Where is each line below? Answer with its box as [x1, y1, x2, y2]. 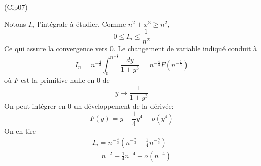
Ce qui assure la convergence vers [4, 43, 108, 54]
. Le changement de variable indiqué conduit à [113, 43, 257, 54]
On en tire [4, 125, 36, 136]
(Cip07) [4, 2, 28, 12]
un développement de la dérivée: [73, 101, 174, 111]
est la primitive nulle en [21, 74, 95, 85]
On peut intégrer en [4, 101, 66, 111]
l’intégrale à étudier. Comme [37, 18, 126, 29]
